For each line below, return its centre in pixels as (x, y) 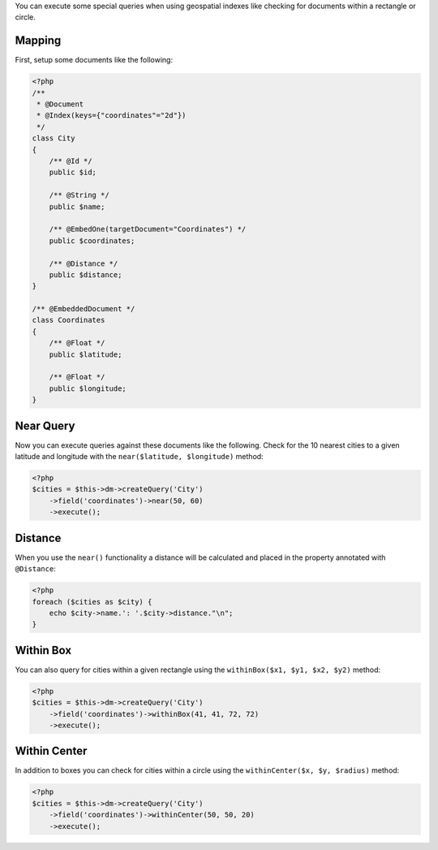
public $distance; (86, 275)
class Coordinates (69, 320)
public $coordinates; (92, 241)
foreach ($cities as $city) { (92, 602)
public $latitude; (86, 354)
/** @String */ (79, 195)
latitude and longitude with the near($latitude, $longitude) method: (139, 457)
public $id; (73, 172)
